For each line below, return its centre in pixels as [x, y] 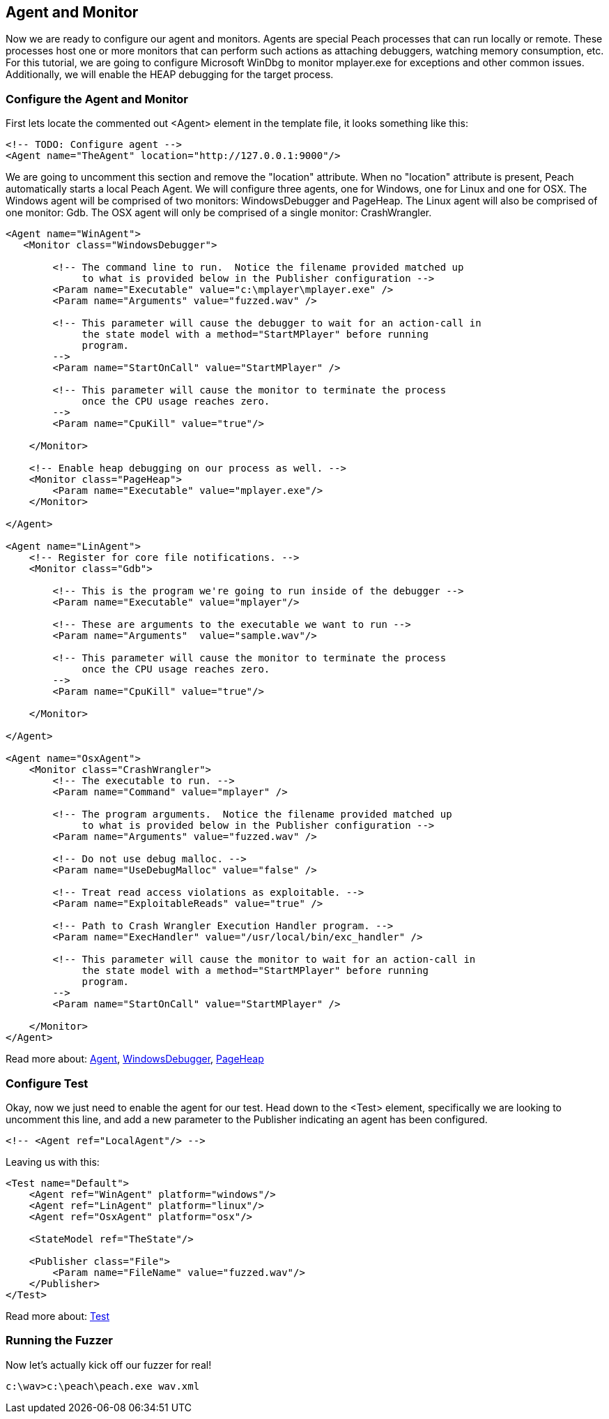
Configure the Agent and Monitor [97, 99]
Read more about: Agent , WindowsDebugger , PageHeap [135, 1059]
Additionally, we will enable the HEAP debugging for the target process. [170, 75]
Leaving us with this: [53, 1162]
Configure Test [47, 1083]
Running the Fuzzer [60, 1341]
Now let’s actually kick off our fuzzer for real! [109, 1365]
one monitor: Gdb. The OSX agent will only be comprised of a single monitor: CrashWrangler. [219, 213]
